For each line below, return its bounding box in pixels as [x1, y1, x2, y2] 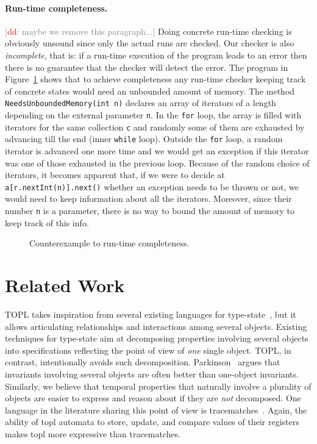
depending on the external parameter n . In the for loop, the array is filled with [5, 109, 302, 121]
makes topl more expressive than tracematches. [5, 427, 181, 440]
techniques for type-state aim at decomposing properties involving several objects [5, 332, 308, 345]
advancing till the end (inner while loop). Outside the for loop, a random [5, 132, 283, 145]
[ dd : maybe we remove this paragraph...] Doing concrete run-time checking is [5, 24, 292, 37]
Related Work [5, 273, 125, 298]
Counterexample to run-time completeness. [29, 237, 190, 249]
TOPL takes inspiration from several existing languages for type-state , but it [5, 307, 296, 320]
